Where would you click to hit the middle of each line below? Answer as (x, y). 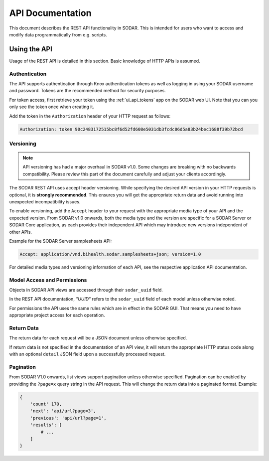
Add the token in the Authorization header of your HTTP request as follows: (90, 116)
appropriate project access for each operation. (57, 315)
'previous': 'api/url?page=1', (68, 418)
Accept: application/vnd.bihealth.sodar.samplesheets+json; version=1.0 (110, 254)
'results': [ (46, 425)
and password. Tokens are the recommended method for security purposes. (88, 91)
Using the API (31, 49)
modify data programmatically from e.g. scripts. (58, 34)
